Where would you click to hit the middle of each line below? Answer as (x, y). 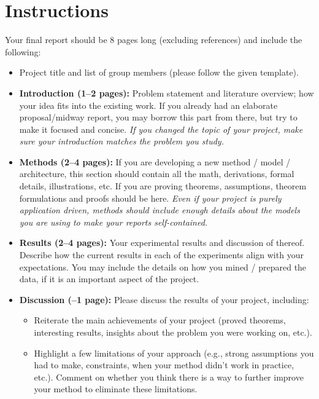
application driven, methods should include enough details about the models (159, 210)
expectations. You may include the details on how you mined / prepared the (163, 267)
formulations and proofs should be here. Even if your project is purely (150, 198)
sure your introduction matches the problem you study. (121, 141)
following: (23, 51)
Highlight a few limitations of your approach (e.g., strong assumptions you (174, 353)
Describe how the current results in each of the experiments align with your (161, 255)
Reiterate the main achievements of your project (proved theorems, (160, 320)
